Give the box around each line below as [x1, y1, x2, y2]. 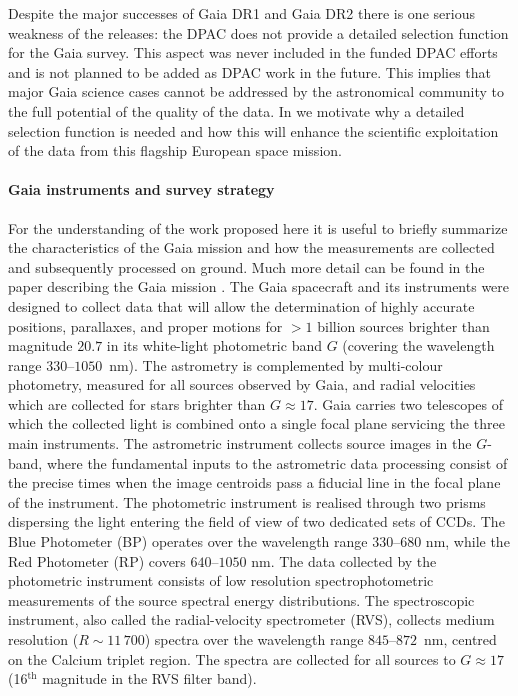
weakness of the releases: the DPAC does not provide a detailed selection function [8, 22, 509, 43]
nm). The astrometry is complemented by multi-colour [109, 354, 443, 375]
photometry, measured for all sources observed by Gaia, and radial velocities [8, 374, 476, 395]
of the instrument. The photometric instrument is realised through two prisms [8, 491, 486, 512]
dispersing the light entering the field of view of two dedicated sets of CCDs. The [8, 511, 505, 532]
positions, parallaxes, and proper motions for [8, 315, 283, 336]
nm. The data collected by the [251, 550, 437, 571]
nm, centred [424, 629, 497, 650]
